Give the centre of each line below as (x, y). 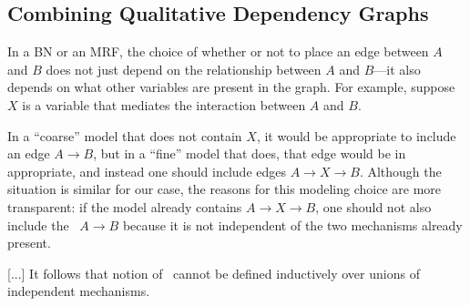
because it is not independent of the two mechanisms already (292, 224)
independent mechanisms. (79, 291)
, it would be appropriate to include (356, 135)
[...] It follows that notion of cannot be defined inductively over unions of (214, 273)
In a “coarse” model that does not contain (125, 135)
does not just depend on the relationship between (184, 69)
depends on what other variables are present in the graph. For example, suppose (231, 87)
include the (38, 224)
